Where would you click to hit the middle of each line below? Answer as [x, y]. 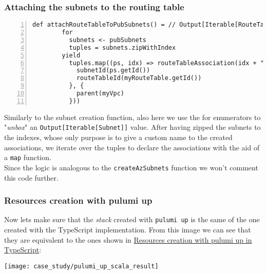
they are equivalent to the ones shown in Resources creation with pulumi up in [128, 239]
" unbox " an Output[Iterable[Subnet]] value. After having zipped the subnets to [132, 127]
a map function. [28, 157]
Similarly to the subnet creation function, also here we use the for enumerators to [132, 117]
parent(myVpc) [100, 94]
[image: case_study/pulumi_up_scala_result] [81, 266]
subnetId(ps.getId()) [113, 71]
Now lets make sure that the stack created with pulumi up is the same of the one [132, 219]
